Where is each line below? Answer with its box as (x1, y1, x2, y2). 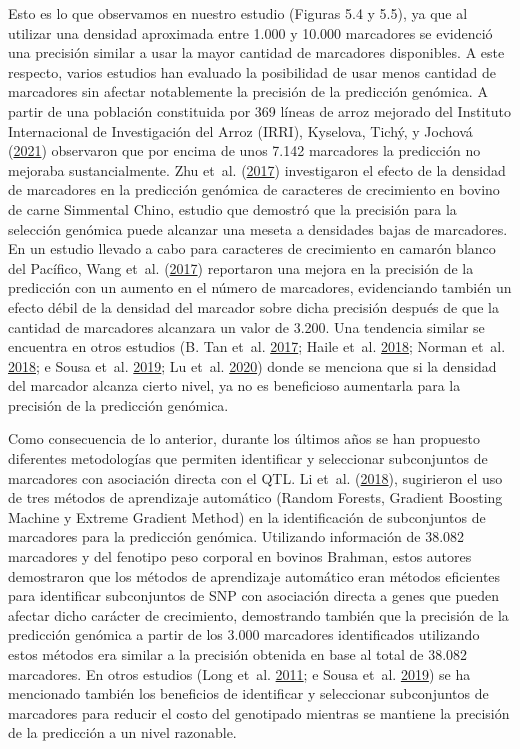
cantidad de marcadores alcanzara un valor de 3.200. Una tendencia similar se (8, 316, 485, 337)
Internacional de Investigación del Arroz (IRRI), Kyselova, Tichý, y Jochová (8, 120, 473, 141)
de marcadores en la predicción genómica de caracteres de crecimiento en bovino (8, 179, 500, 200)
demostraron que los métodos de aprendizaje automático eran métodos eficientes (8, 565, 501, 586)
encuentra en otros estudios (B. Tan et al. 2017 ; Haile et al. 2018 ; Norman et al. (8, 336, 506, 357)
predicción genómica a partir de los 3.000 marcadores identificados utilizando (8, 624, 480, 645)
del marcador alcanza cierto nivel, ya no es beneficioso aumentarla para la (8, 375, 461, 396)
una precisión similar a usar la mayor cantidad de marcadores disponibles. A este (8, 42, 505, 63)
